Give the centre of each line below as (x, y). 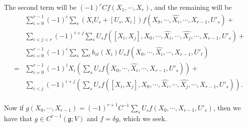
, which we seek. (143, 118)
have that (18, 118)
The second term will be (40, 7)
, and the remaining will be (191, 7)
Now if (14, 107)
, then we (227, 107)
